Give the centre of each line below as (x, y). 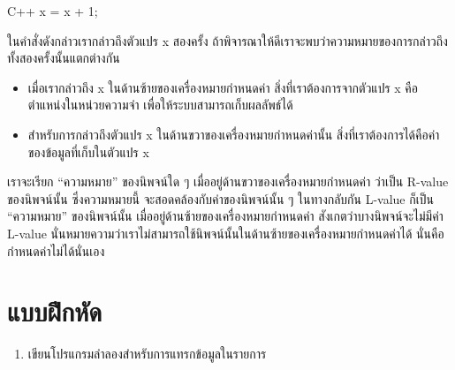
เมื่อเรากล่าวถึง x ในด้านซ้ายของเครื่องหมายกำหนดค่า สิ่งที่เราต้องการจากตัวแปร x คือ (223, 87)
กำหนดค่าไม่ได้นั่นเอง (56, 250)
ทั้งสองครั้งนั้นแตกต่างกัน (64, 58)
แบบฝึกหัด (55, 311)
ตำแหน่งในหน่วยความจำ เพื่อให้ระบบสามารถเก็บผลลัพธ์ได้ (160, 105)
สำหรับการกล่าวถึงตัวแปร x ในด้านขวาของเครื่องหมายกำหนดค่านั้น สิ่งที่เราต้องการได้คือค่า (234, 134)
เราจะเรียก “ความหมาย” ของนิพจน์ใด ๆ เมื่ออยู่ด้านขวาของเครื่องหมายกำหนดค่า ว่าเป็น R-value (228, 181)
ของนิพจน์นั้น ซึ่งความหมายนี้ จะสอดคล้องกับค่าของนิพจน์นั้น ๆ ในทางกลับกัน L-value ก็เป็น (220, 198)
